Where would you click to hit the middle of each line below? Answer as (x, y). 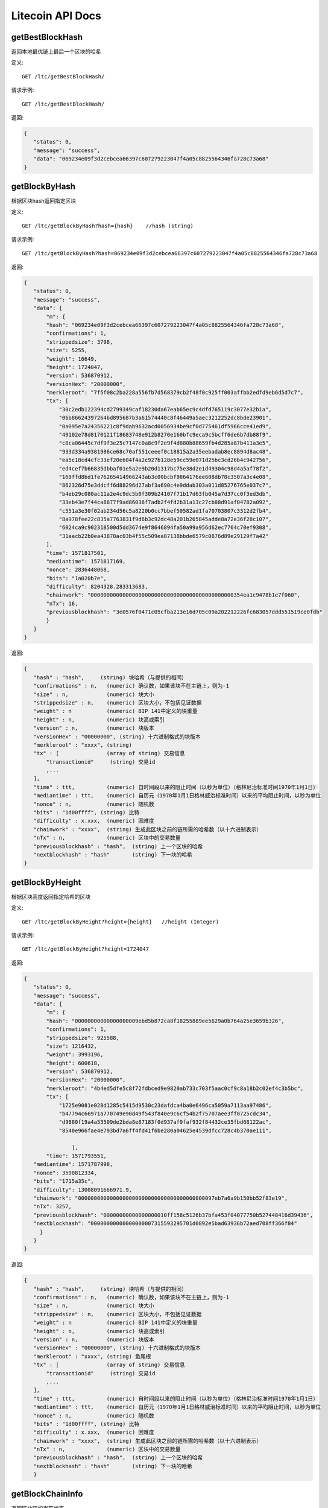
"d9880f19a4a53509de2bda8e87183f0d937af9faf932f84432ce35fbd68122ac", (166, 1122)
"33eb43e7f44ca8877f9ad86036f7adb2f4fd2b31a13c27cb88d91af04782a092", (166, 502)
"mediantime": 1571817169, (86, 561)
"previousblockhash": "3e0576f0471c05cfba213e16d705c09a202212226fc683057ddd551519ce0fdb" (184, 612)
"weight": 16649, (72, 359)
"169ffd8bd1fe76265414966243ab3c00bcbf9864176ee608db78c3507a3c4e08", (166, 477)
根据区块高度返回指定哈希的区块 (51, 896)
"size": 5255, (67, 350)
